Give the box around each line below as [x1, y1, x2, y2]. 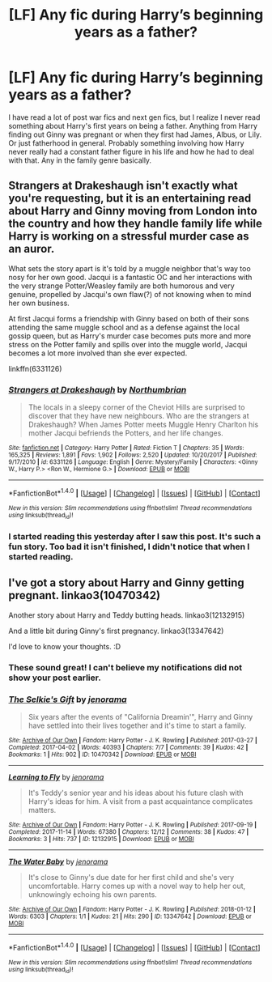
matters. [28, 805, 57, 814]
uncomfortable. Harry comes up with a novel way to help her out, [28, 881, 246, 891]
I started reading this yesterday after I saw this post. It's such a [8, 530, 261, 542]
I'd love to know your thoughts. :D [8, 641, 121, 651]
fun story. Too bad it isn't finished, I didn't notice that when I [8, 541, 250, 552]
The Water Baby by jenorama [8, 857, 108, 866]
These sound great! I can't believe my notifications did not [8, 661, 243, 673]
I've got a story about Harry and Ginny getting [8, 576, 244, 590]
